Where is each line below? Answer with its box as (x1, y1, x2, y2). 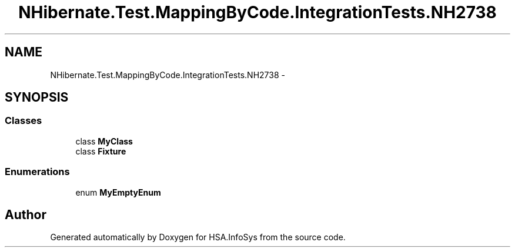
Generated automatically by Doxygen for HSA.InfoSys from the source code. (50, 232, 346, 243)
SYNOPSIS (5, 90, 69, 105)
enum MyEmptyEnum (75, 187, 161, 197)
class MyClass (75, 136, 133, 146)
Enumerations (5, 166, 70, 178)
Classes (5, 115, 42, 127)
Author (5, 207, 46, 222)
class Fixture (75, 146, 126, 156)
